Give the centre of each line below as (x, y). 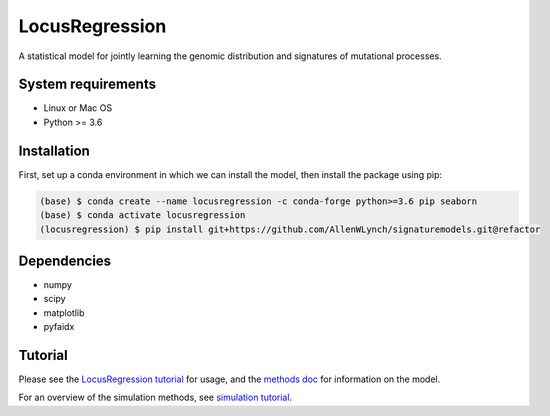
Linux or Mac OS (78, 108)
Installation (54, 150)
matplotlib (64, 312)
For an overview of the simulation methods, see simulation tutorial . (155, 397)
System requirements (87, 84)
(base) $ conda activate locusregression (142, 215)
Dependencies (65, 260)
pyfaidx (59, 327)
